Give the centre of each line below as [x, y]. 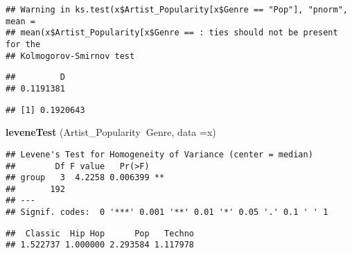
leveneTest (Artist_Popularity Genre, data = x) [111, 132]
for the [23, 44]
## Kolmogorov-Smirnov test [70, 56]
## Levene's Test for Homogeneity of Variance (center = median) [159, 154]
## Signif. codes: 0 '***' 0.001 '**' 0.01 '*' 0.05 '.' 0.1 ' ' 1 [167, 212]
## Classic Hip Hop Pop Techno [100, 233]
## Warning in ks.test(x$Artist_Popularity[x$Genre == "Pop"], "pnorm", [177, 10]
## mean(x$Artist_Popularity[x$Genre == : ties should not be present [172, 33]
